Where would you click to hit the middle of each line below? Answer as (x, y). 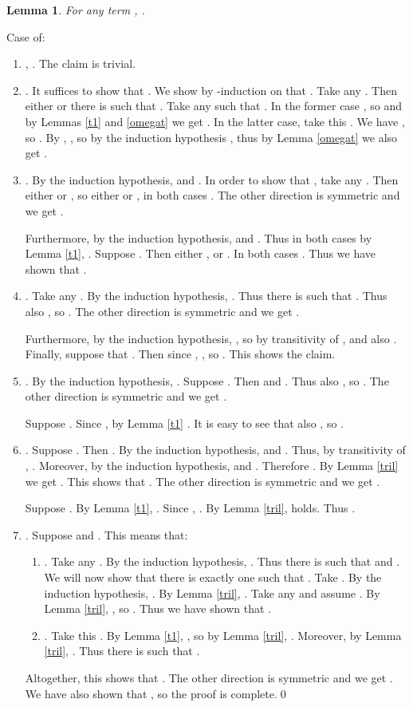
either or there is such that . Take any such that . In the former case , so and (214, 106)
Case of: (26, 36)
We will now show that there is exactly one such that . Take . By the (213, 577)
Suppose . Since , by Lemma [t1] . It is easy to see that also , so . (184, 423)
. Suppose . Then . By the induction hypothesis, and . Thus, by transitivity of (215, 450)
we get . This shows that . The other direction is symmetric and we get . (203, 481)
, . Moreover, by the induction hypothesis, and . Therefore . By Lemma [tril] (212, 466)
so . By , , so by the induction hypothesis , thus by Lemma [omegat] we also (211, 137)
